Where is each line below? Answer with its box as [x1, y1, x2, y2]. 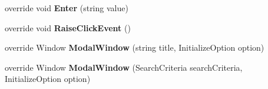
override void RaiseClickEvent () [5, 21, 131, 34]
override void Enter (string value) [5, 2, 128, 14]
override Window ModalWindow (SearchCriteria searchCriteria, [5, 61, 243, 73]
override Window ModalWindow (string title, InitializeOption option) [5, 41, 264, 54]
